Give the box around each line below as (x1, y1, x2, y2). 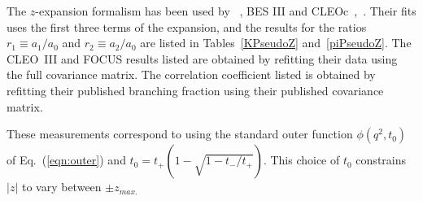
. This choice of (263, 151, 340, 168)
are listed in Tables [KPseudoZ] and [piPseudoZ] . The (140, 34, 412, 51)
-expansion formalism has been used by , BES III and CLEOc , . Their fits (35, 2, 416, 19)
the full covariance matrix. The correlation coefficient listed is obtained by (7, 66, 376, 83)
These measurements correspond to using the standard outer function (7, 125, 353, 142)
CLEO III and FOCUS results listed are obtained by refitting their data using (7, 50, 398, 67)
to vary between (21, 178, 102, 195)
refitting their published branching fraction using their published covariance (7, 81, 384, 98)
